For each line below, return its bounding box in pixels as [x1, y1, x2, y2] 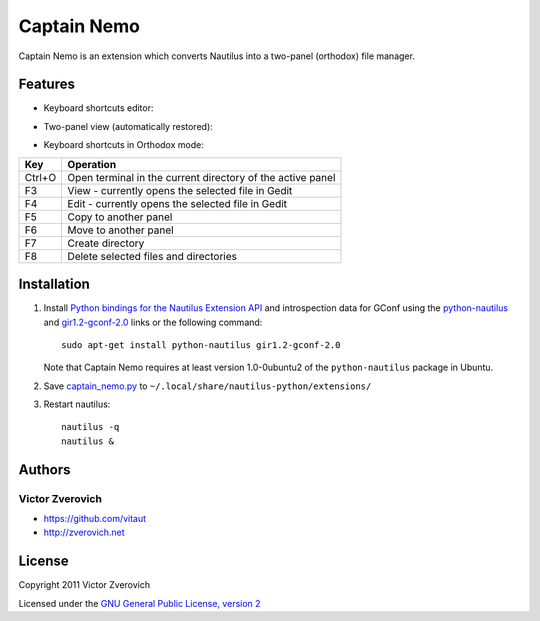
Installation [18, 276, 90, 293]
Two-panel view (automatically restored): [43, 120, 214, 132]
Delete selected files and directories [67, 249, 237, 263]
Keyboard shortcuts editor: [43, 102, 154, 114]
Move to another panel [67, 223, 174, 237]
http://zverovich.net [43, 526, 125, 539]
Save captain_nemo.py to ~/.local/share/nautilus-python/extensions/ [43, 380, 372, 392]
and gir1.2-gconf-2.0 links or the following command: [43, 316, 263, 328]
